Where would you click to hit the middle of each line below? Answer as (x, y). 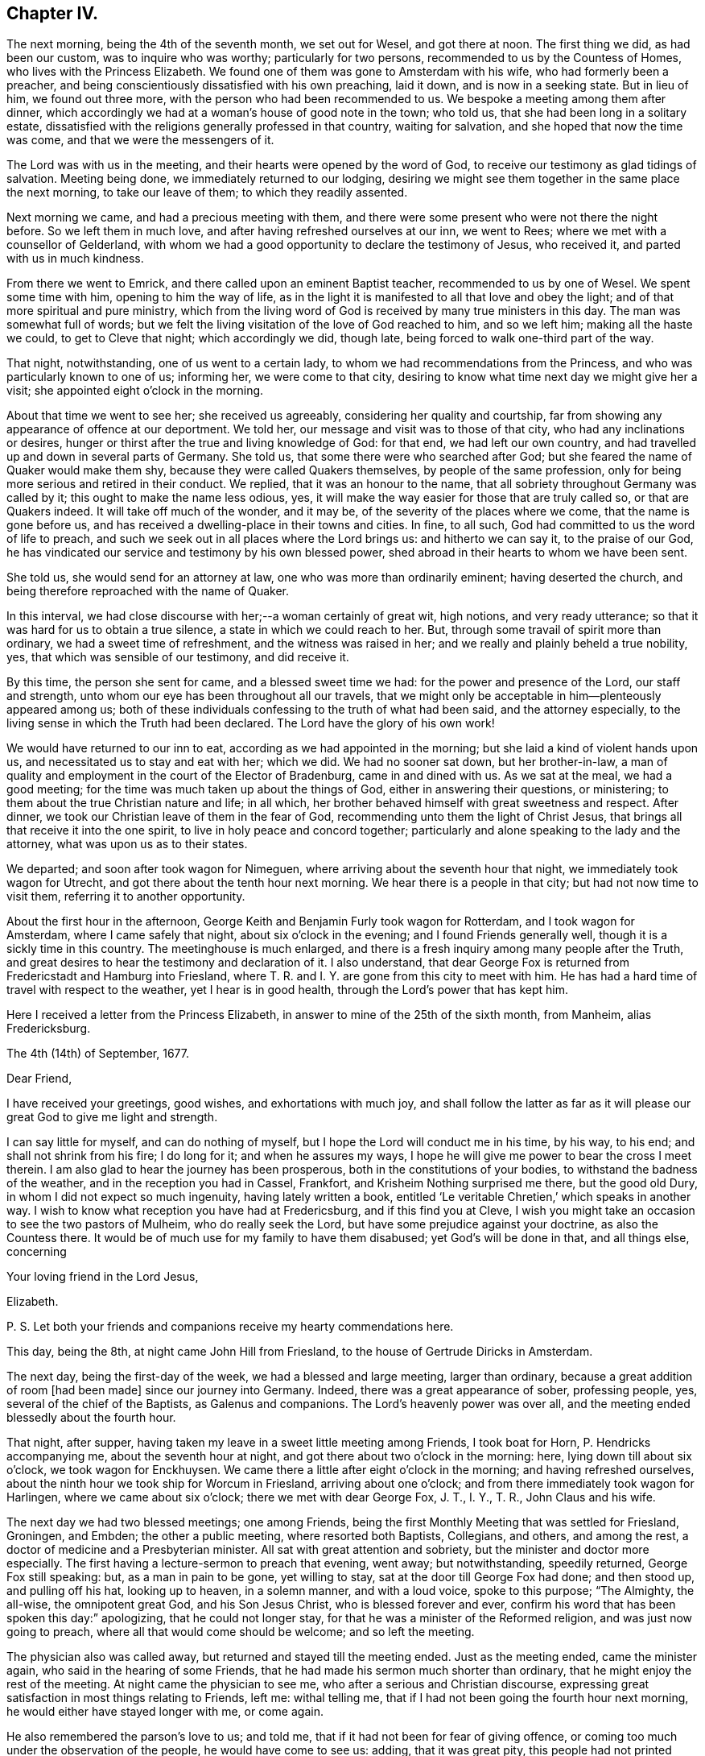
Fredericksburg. (49, 1029)
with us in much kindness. (75, 259)
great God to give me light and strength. (112, 1117)
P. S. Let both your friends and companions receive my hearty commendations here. (230, 1327)
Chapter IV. (53, 13)
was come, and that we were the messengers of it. (140, 140)
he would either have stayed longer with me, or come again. (165, 1712)
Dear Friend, (39, 1079)
